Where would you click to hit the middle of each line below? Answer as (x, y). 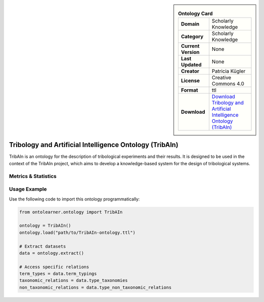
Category (192, 37)
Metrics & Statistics (33, 176)
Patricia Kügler (229, 71)
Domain (190, 24)
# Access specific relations (54, 267)
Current (190, 46)
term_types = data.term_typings (58, 274)
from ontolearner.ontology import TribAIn (71, 212)
